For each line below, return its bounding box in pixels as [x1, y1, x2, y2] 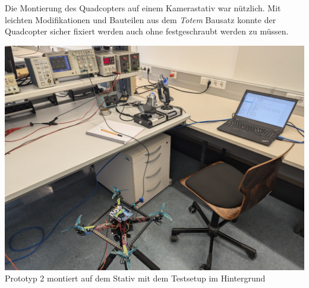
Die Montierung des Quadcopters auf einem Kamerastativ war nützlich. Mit [5, 2, 281, 14]
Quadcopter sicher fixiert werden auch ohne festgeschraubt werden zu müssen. [5, 25, 289, 37]
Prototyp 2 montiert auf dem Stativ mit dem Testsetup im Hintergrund [5, 272, 266, 284]
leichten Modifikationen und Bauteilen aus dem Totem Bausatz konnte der [5, 13, 276, 26]
